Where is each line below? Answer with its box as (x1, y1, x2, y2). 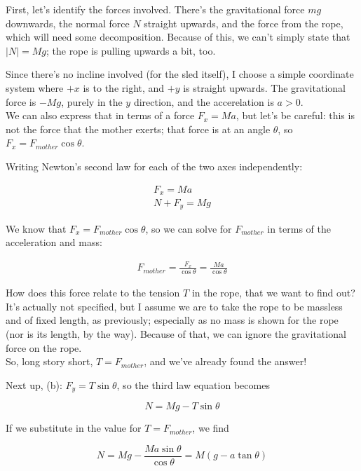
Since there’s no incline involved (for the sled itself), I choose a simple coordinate (6, 67, 354, 81)
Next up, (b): (6, 377, 62, 392)
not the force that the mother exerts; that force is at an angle (6, 121, 271, 136)
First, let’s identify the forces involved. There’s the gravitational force (6, 2, 305, 16)
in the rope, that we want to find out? (191, 285, 355, 300)
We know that (6, 221, 67, 235)
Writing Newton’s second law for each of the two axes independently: (6, 158, 303, 173)
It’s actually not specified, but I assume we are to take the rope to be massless (6, 299, 343, 313)
